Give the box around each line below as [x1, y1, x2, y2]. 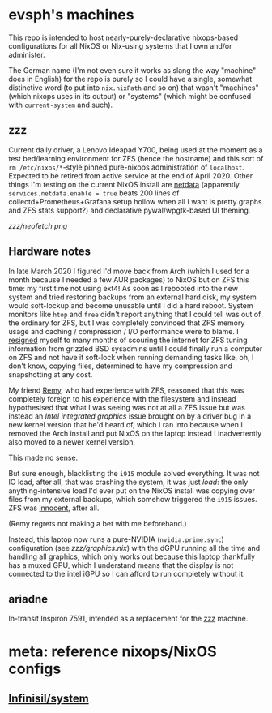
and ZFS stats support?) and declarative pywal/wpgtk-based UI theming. [8, 205, 251, 215]
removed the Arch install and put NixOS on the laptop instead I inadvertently [8, 428, 262, 438]
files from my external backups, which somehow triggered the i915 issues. [8, 494, 257, 504]
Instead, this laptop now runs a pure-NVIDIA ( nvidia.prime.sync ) [8, 534, 224, 544]
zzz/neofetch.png [8, 221, 68, 230]
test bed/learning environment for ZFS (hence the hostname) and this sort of [8, 153, 264, 163]
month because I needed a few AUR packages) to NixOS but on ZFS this [8, 274, 249, 285]
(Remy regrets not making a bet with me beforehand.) [8, 518, 188, 528]
